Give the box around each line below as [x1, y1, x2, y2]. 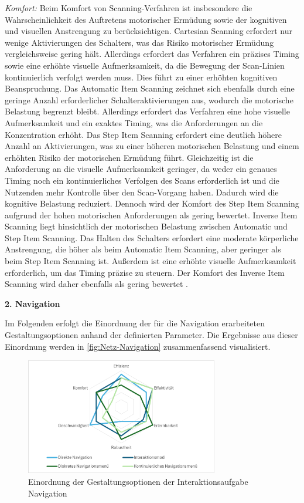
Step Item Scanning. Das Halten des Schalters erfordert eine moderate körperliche [5, 231, 299, 244]
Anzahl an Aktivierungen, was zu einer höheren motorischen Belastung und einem [5, 140, 299, 152]
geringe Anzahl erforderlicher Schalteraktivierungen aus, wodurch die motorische [5, 93, 293, 106]
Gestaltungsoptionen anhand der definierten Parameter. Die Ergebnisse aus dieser [5, 329, 298, 341]
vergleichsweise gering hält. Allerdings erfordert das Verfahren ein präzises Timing [5, 48, 299, 60]
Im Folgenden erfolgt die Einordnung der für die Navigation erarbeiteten [5, 317, 265, 329]
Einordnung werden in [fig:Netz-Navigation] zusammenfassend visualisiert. [5, 340, 271, 352]
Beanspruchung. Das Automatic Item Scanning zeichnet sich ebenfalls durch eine [5, 82, 295, 94]
